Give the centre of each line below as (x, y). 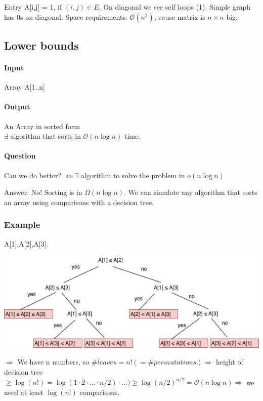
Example (22, 225)
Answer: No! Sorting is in (43, 192)
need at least (24, 392)
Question (20, 156)
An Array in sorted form (42, 126)
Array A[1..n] (25, 87)
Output (17, 107)
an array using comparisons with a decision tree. (79, 202)
